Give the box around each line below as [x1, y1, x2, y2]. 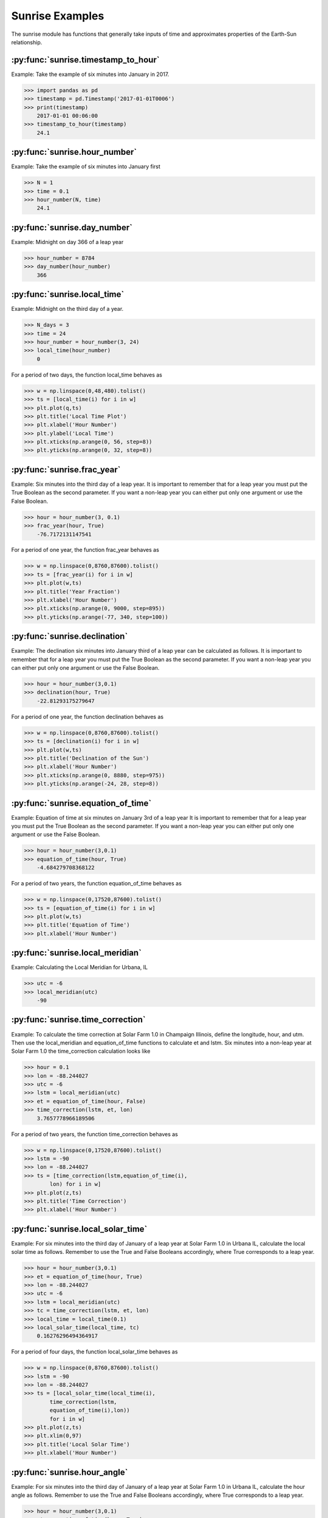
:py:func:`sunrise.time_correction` [11, 1015, 146, 1025]
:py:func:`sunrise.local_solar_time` [11, 1224, 148, 1234]
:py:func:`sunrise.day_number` [11, 222, 133, 233]
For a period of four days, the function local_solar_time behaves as [11, 1348, 179, 1355]
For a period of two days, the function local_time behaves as [11, 371, 162, 378]
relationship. [11, 38, 43, 46]
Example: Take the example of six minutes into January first [11, 163, 161, 170]
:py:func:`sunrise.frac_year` [11, 465, 121, 475]
